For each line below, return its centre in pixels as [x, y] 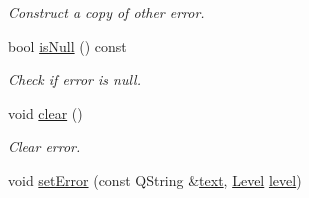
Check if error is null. [74, 79]
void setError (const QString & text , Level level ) [155, 179]
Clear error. [44, 146]
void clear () [45, 112]
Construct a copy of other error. [106, 12]
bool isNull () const [67, 45]
